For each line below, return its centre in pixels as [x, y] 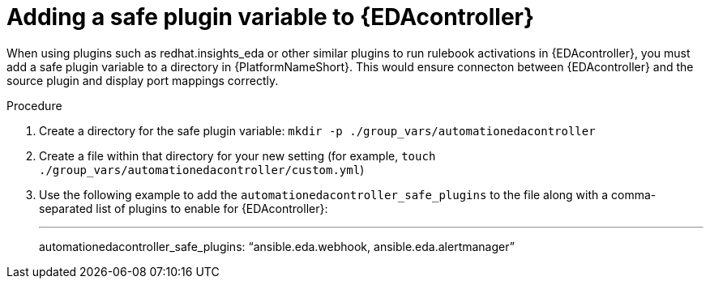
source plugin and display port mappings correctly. [143, 80]
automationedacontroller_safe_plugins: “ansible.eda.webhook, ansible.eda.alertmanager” [277, 246]
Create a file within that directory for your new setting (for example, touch [237, 155]
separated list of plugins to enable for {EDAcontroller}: [184, 208]
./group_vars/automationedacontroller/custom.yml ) [202, 169]
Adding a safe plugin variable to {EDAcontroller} [271, 17]
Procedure [34, 105]
